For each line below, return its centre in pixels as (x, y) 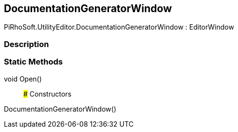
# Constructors (47, 94)
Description (27, 44)
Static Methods (33, 62)
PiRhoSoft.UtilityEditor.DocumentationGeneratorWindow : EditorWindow (119, 27)
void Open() (23, 79)
